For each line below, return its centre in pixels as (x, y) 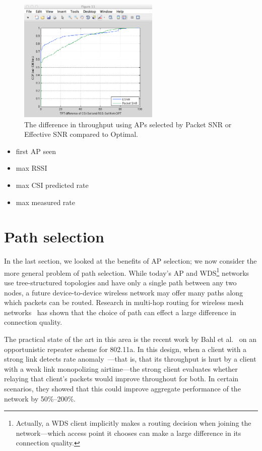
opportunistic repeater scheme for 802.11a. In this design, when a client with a (125, 349)
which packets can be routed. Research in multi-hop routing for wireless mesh (124, 302)
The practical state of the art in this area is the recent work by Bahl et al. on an (130, 339)
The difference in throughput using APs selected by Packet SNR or (128, 124)
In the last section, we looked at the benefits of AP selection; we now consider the (130, 261)
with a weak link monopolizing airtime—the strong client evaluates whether (121, 368)
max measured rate (45, 202)
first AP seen (36, 151)
